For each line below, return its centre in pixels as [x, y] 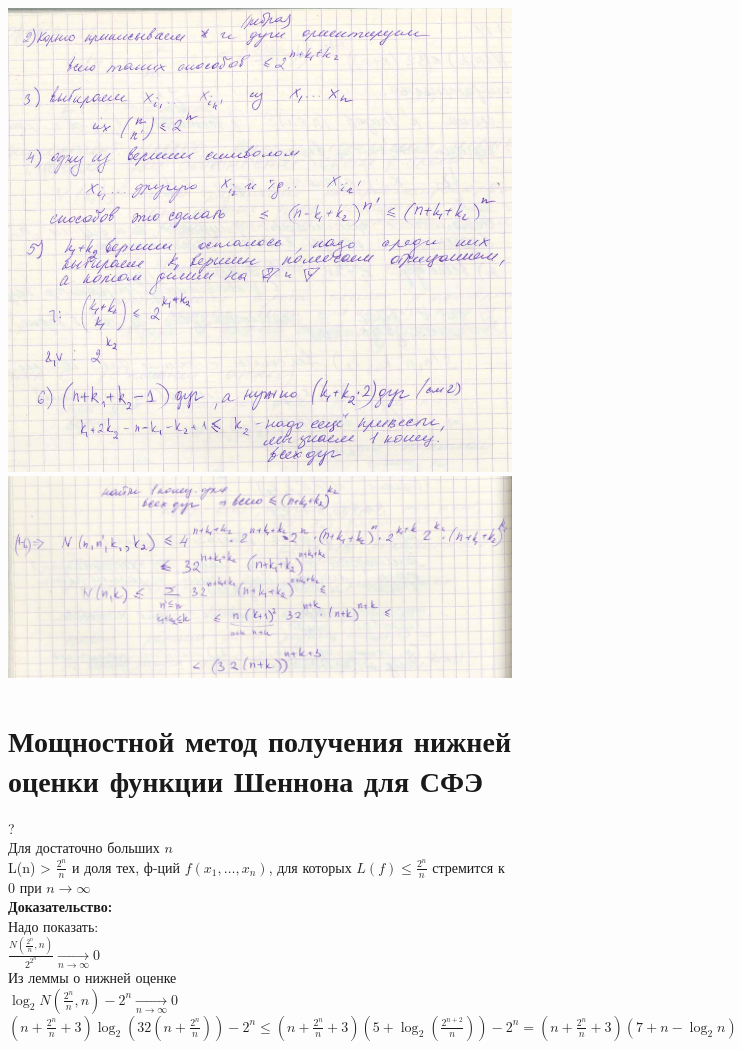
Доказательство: [60, 906]
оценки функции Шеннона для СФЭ [246, 779]
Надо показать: [53, 925]
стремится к [468, 866]
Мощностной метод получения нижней [260, 740]
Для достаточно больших [84, 847]
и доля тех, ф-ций [126, 866]
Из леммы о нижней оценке [92, 977]
